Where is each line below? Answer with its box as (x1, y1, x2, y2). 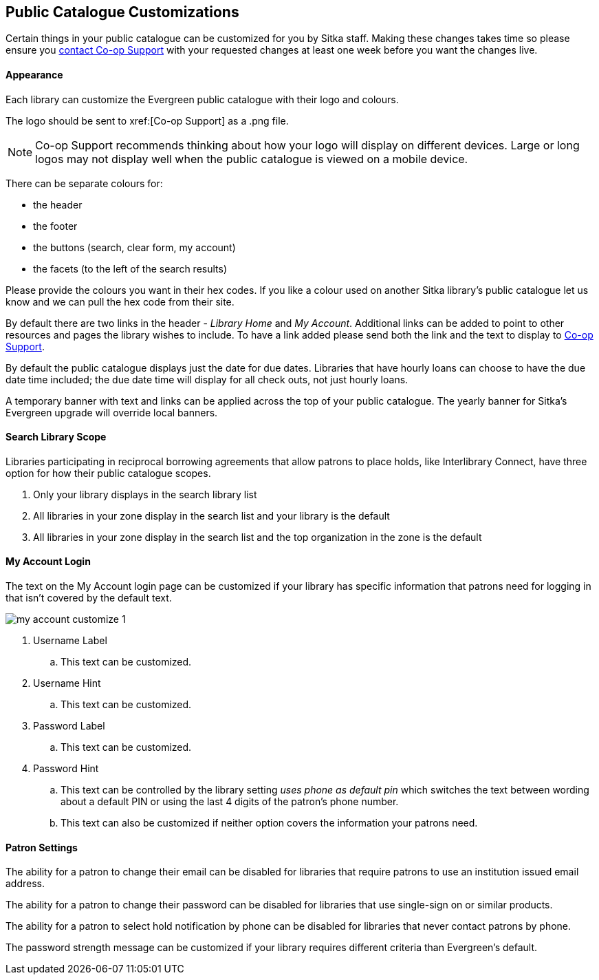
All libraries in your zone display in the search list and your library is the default (33, 509, 390, 522)
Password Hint (33, 763, 99, 775)
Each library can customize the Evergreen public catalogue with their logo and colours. (6, 93, 399, 105)
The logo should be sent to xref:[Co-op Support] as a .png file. (6, 114, 289, 127)
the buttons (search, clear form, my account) (33, 241, 236, 253)
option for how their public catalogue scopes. (6, 467, 211, 479)
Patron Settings (6, 841, 78, 853)
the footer (33, 220, 78, 232)
